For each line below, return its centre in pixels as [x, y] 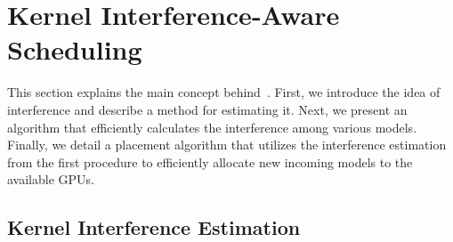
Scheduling [75, 49]
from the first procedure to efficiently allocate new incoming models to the [210, 161]
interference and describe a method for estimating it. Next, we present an [207, 109]
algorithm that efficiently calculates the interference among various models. [212, 127]
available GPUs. [51, 179]
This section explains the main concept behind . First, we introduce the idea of [224, 92]
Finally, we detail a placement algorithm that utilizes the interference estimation [227, 145]
